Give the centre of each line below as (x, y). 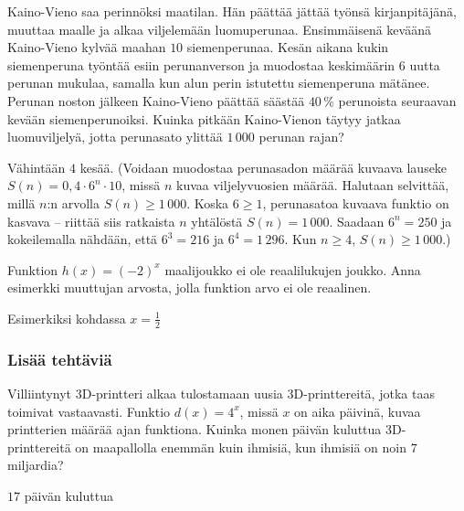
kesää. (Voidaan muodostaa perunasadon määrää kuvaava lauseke (264, 167)
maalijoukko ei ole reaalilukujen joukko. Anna (293, 269)
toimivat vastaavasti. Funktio (89, 411)
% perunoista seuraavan (390, 100)
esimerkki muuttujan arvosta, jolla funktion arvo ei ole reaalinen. (190, 287)
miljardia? (36, 465)
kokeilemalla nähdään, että (83, 239)
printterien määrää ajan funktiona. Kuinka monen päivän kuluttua (195, 429)
